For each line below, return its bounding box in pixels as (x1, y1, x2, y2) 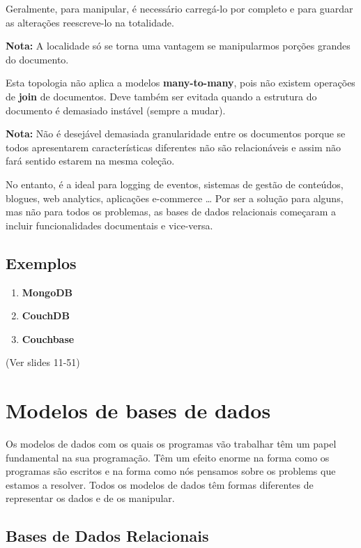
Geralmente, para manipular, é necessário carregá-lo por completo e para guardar (6, 1, 353, 15)
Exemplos (6, 252, 77, 273)
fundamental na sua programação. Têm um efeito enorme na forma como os (6, 450, 330, 464)
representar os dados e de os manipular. (6, 491, 175, 505)
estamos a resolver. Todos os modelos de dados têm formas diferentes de (6, 477, 314, 492)
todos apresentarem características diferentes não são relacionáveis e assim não (6, 139, 341, 154)
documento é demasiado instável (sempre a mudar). (6, 102, 226, 117)
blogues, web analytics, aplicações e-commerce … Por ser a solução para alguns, (6, 190, 344, 205)
